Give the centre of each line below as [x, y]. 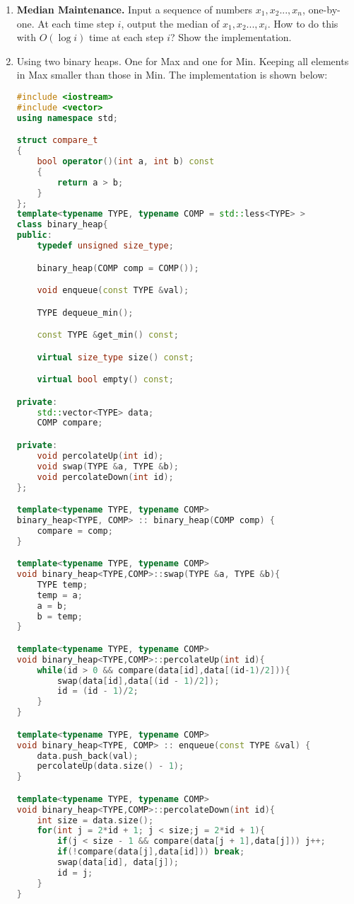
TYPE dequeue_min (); [85, 313]
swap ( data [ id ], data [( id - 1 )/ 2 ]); [138, 681]
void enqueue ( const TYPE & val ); [113, 291]
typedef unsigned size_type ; [105, 246]
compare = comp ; [75, 531]
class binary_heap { [62, 225]
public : [34, 235]
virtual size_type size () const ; [116, 357]
